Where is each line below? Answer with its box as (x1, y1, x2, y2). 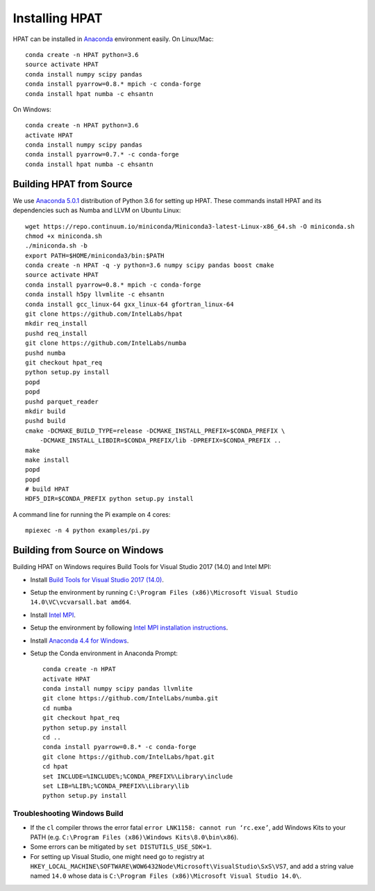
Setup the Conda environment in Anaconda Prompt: (30, 649, 178, 657)
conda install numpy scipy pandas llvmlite (42, 685, 193, 693)
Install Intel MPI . (30, 611, 76, 619)
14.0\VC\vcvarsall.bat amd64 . (30, 598, 131, 607)
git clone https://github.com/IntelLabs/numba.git (42, 694, 219, 703)
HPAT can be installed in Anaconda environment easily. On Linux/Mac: (12, 35, 215, 43)
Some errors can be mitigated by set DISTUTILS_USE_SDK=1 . (30, 842, 212, 851)
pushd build (25, 417, 66, 425)
